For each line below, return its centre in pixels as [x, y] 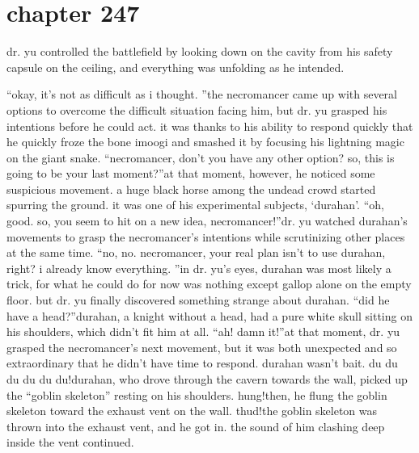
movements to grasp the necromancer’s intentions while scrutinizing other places [206, 236]
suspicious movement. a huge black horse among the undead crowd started [191, 189]
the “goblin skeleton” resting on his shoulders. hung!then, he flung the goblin [197, 394]
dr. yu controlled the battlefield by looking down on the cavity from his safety [200, 51]
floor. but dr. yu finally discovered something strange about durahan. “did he [198, 300]
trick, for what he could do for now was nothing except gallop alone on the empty [209, 284]
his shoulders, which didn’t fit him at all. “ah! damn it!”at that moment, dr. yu [203, 331]
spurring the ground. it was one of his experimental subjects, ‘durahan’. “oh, [195, 205]
